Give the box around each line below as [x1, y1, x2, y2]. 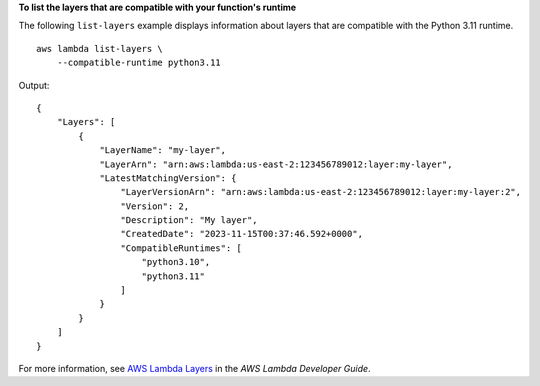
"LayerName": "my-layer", [99, 145, 227, 156]
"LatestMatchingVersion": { [99, 172, 237, 184]
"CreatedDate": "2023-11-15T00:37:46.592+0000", [120, 228, 364, 240]
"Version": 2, [120, 200, 190, 212]
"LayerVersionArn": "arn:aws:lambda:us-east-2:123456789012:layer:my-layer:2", [120, 186, 522, 198]
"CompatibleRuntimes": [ [120, 242, 242, 254]
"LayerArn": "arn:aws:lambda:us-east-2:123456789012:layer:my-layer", [99, 158, 453, 170]
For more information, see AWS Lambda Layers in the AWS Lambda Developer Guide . [18, 362, 371, 374]
